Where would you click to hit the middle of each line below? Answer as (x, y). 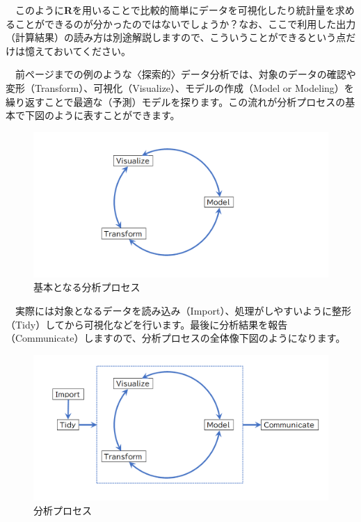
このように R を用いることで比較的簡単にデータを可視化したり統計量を (175, 10)
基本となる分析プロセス (87, 287)
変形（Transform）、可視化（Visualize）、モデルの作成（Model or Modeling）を (180, 87)
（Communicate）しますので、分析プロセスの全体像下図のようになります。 (176, 338)
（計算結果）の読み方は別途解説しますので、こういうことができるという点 (176, 37)
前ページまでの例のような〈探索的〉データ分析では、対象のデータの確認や (185, 74)
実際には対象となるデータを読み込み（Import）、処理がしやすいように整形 (183, 311)
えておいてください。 (83, 50)
